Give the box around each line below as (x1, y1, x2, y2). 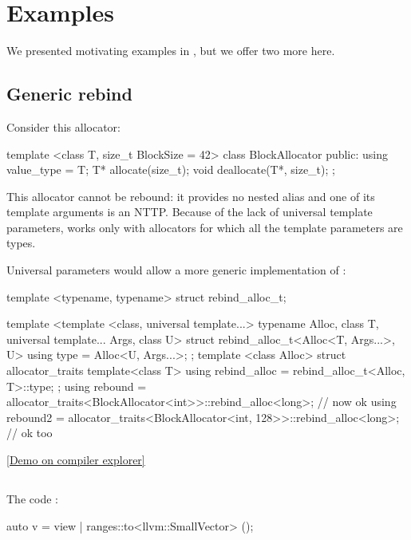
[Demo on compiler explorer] (6, 451, 145, 468)
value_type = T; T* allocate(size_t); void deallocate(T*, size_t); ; (6, 161, 335, 178)
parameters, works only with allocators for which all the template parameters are (6, 219, 403, 235)
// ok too (6, 424, 53, 441)
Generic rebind (6, 81, 132, 106)
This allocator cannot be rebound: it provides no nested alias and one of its (6, 187, 375, 204)
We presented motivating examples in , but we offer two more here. (6, 42, 335, 59)
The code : (6, 491, 58, 506)
